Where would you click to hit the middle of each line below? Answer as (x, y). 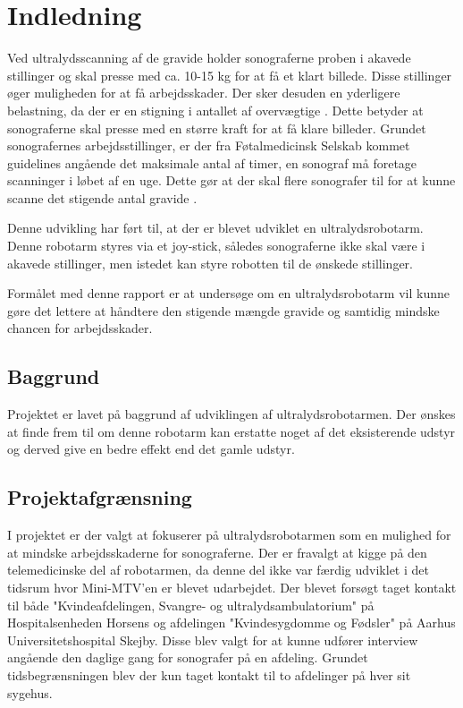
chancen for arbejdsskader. (80, 328)
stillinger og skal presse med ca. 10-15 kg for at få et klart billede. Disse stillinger (230, 75)
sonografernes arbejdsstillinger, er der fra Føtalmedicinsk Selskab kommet (209, 145)
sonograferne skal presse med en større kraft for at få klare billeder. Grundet (217, 128)
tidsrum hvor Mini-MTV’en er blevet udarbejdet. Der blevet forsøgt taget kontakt (232, 587)
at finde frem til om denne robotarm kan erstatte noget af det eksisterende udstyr (231, 431)
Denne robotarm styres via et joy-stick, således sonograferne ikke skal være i (216, 246)
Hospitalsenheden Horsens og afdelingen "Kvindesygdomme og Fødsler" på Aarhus (231, 623)
